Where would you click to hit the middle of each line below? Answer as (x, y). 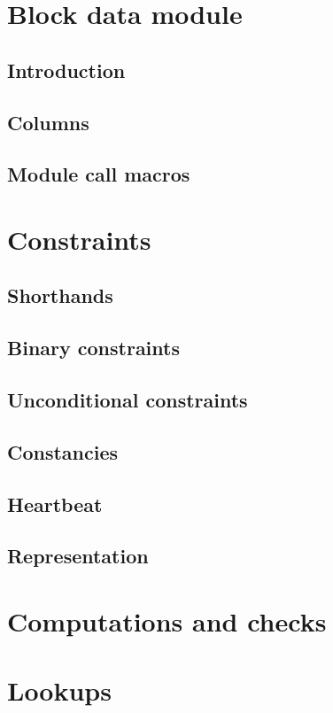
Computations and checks (167, 620)
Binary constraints (93, 348)
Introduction (66, 70)
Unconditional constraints (128, 400)
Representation (78, 556)
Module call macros (99, 174)
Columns (48, 122)
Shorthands (60, 295)
